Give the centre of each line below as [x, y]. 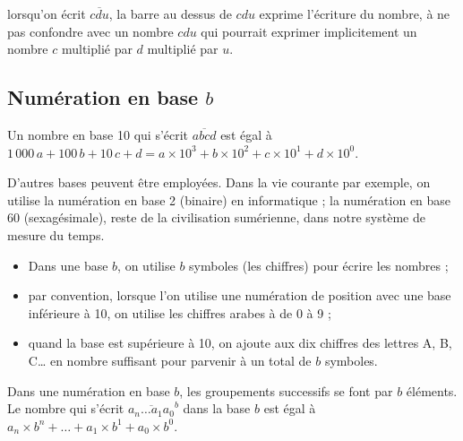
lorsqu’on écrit [47, 13]
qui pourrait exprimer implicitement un [309, 31]
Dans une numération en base [89, 390]
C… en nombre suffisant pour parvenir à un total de [170, 360]
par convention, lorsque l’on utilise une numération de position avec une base [240, 295]
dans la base [217, 408]
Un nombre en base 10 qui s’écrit [98, 134]
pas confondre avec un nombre [90, 31]
